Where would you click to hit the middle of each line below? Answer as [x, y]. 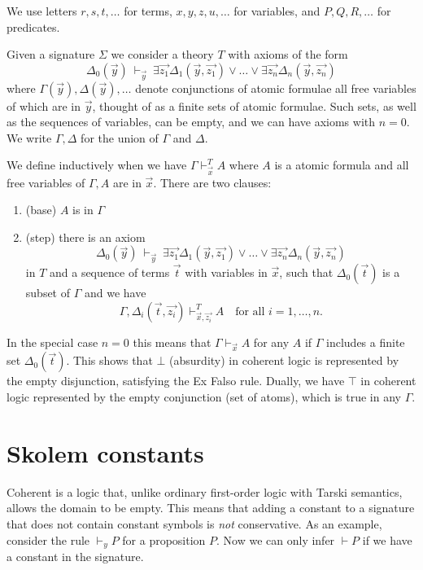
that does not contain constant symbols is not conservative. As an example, [194, 523]
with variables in [226, 272]
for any [271, 342]
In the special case [52, 342]
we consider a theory [162, 54]
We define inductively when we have [97, 165]
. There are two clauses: [212, 182]
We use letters [42, 11]
